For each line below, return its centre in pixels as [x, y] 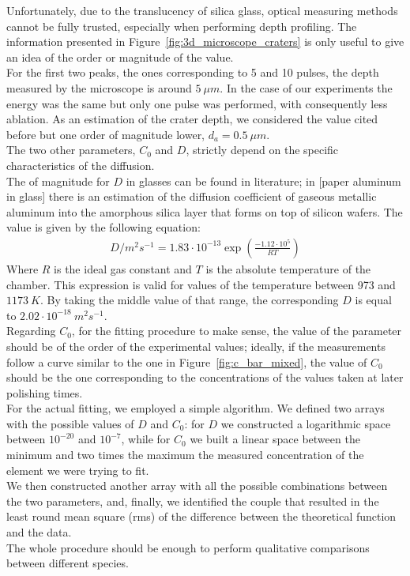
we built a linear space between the [275, 439]
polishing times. [45, 392]
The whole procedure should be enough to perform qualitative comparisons [188, 547]
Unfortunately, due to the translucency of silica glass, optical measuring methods [202, 10]
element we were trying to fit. [78, 470]
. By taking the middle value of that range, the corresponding [189, 300]
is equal [373, 300]
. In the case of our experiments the [306, 87]
